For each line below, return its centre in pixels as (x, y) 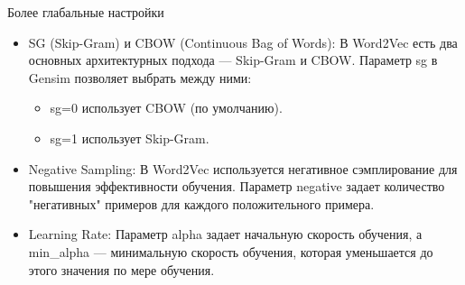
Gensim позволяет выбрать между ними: (140, 77)
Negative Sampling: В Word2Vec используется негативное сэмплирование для (243, 168)
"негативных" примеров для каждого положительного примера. (201, 203)
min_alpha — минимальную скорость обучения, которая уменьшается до (231, 251)
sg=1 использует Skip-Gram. (130, 138)
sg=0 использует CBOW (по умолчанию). (166, 108)
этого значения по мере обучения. (121, 269)
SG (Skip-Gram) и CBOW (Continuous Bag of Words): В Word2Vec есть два (243, 42)
